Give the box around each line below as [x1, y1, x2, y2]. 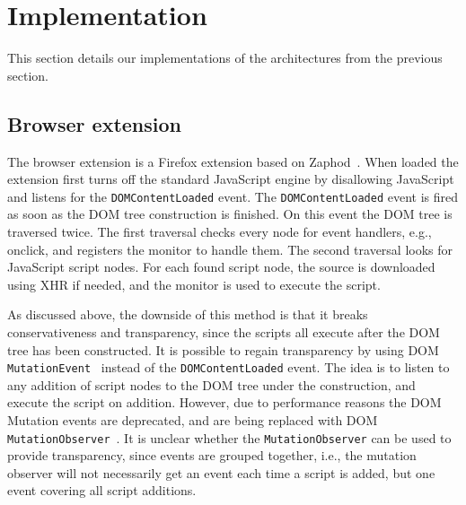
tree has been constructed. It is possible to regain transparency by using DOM [7, 340, 439, 359]
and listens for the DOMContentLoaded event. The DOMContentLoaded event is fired [7, 187, 458, 205]
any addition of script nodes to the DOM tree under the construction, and [7, 375, 416, 394]
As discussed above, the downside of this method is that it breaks [7, 305, 368, 324]
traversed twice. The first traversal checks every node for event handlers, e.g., [7, 222, 432, 240]
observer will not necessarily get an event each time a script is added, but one [7, 463, 435, 482]
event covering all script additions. [7, 481, 197, 500]
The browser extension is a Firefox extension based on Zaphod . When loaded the [7, 152, 459, 170]
